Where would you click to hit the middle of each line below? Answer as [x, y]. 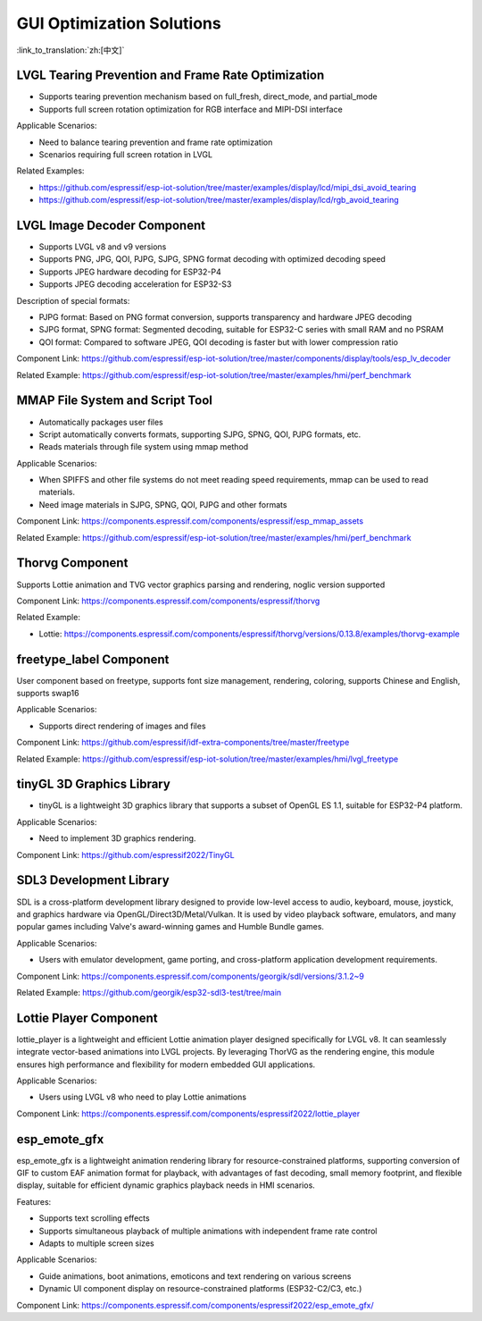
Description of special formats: [73, 300]
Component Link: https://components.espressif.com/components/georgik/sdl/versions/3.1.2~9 [191, 976]
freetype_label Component [93, 659]
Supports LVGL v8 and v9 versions [103, 247]
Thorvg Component [72, 563]
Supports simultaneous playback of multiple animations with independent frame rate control [208, 1231]
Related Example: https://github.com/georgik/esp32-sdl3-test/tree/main [149, 992]
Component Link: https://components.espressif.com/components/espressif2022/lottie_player [188, 1114]
